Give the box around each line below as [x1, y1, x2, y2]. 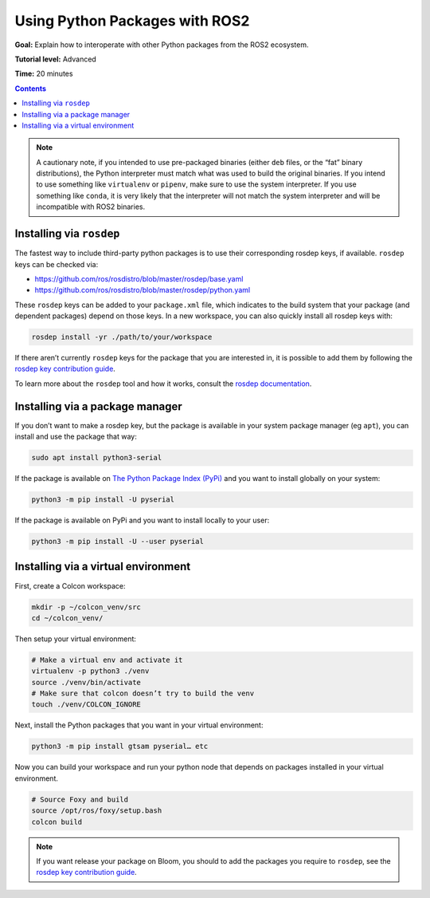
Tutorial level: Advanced [14, 54, 97, 64]
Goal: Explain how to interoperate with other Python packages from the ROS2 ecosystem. [14, 40, 309, 49]
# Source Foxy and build [31, 794, 129, 804]
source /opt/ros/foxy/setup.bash [31, 806, 162, 815]
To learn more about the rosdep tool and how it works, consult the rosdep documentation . [14, 379, 312, 388]
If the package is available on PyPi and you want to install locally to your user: [14, 515, 270, 526]
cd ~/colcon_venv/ [31, 613, 104, 622]
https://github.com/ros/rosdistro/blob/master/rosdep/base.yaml [34, 274, 244, 283]
